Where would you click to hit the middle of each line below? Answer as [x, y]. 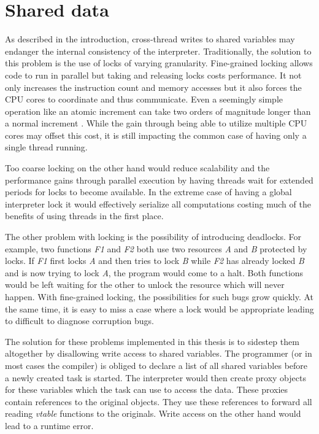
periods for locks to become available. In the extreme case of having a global [148, 192]
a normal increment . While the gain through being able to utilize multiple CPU [156, 123]
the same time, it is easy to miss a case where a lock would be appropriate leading [159, 308]
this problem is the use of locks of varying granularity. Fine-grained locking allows [159, 63]
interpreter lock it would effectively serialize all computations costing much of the [158, 203]
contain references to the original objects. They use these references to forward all [159, 401]
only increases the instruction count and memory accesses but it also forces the [153, 87]
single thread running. [46, 147]
